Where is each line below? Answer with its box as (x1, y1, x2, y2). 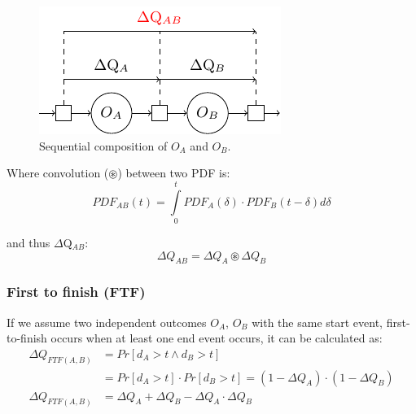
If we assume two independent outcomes (7, 313, 207, 330)
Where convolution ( (7, 164, 109, 181)
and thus (7, 233, 50, 251)
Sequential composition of (39, 137, 168, 154)
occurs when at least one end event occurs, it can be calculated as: (50, 329, 383, 346)
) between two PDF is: (117, 164, 230, 181)
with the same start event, (252, 313, 383, 330)
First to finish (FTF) (7, 281, 146, 302)
